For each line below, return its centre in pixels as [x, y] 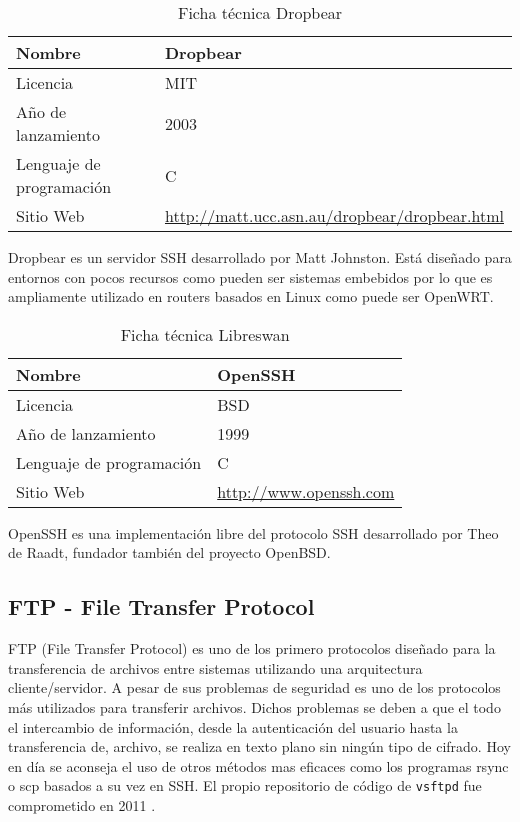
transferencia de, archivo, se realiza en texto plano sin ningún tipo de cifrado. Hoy [259, 746]
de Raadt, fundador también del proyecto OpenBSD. [169, 552]
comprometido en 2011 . [82, 804]
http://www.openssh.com [306, 491]
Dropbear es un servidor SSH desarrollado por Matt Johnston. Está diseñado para [260, 257]
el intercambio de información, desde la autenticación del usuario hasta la [233, 726]
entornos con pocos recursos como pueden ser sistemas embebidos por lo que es [250, 276]
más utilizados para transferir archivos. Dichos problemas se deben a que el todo [254, 706]
